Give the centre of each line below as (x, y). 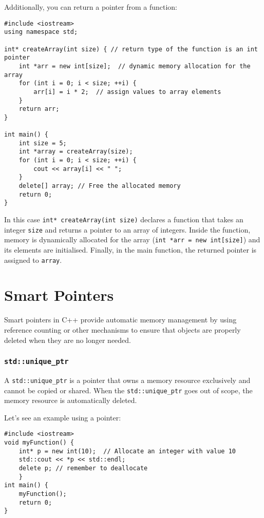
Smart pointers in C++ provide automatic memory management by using (120, 320)
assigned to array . (33, 260)
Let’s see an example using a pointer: (63, 417)
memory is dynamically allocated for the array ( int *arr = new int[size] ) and (132, 239)
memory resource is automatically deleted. (71, 400)
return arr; (39, 109)
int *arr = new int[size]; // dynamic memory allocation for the (135, 66)
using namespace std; (41, 32)
